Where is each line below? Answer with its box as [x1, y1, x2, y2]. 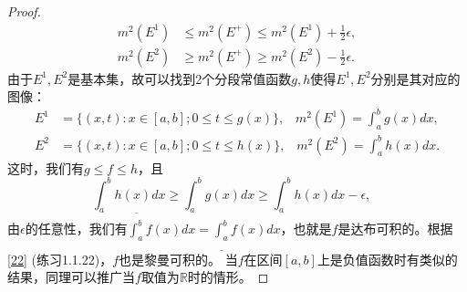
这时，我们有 [7, 158, 84, 177]
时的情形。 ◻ [187, 267, 269, 287]
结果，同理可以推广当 [7, 267, 135, 287]
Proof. [7, 2, 41, 20]
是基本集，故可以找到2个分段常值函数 [67, 68, 292, 88]
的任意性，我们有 [25, 219, 128, 238]
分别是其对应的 [370, 68, 461, 88]
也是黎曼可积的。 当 [119, 249, 238, 268]
